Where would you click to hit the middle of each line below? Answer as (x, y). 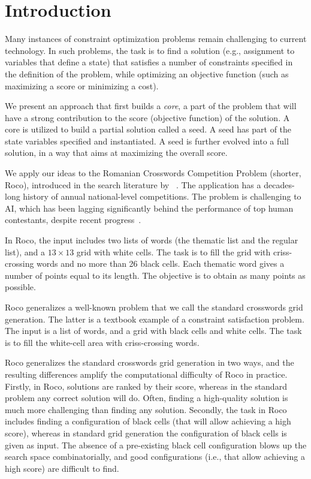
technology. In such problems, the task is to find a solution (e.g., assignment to (150, 50)
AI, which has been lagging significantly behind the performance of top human (149, 208)
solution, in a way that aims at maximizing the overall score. (116, 153)
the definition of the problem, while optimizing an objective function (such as (147, 73)
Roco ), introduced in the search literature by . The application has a (133, 184)
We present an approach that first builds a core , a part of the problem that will (151, 106)
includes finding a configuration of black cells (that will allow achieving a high (148, 421)
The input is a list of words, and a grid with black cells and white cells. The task (153, 331)
